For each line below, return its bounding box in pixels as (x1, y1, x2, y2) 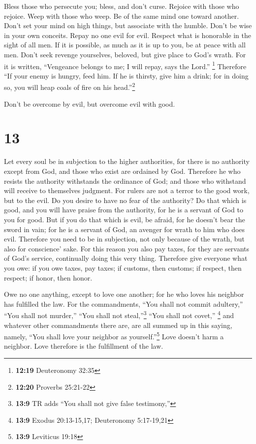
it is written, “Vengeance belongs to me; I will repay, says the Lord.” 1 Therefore (4, 59, 247, 71)
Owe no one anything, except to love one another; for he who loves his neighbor (4, 289, 244, 299)
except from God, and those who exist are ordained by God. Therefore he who (4, 165, 241, 176)
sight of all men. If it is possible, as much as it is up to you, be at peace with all (4, 40, 246, 50)
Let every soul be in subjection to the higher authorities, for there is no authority (4, 156, 250, 166)
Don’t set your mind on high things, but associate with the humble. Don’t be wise (4, 20, 252, 31)
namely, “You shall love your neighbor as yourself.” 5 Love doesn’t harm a (4, 330, 224, 341)
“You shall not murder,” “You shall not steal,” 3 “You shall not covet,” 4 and (4, 309, 234, 320)
